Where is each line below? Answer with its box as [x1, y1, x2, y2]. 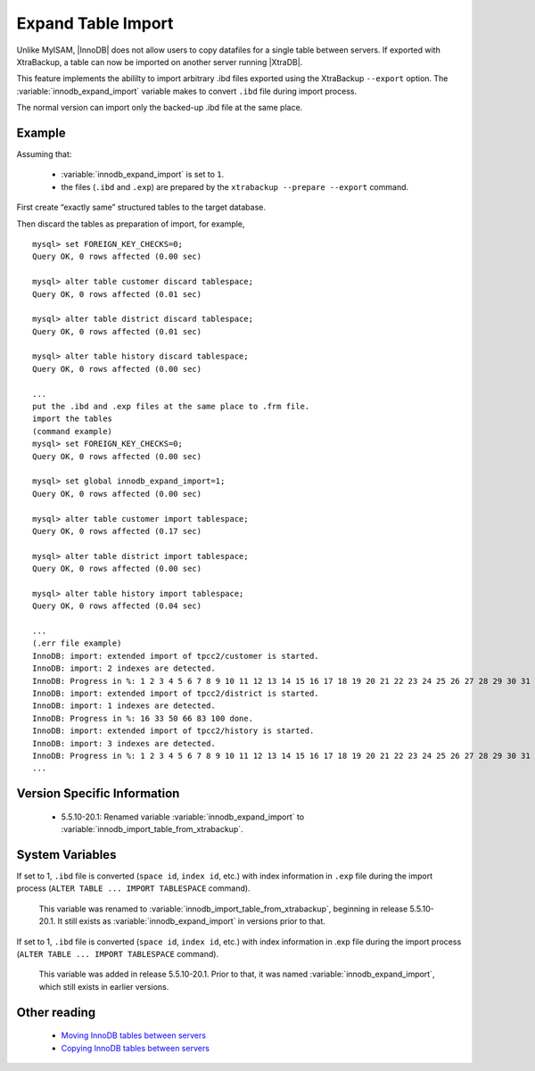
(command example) [32, 426, 113, 436]
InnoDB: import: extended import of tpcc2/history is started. [32, 726, 315, 736]
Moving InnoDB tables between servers [61, 1030, 207, 1041]
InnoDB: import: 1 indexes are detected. [32, 701, 216, 711]
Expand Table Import [16, 13, 174, 33]
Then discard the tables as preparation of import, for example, [16, 218, 245, 229]
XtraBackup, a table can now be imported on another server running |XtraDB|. [16, 56, 303, 67]
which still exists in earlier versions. [38, 981, 169, 992]
